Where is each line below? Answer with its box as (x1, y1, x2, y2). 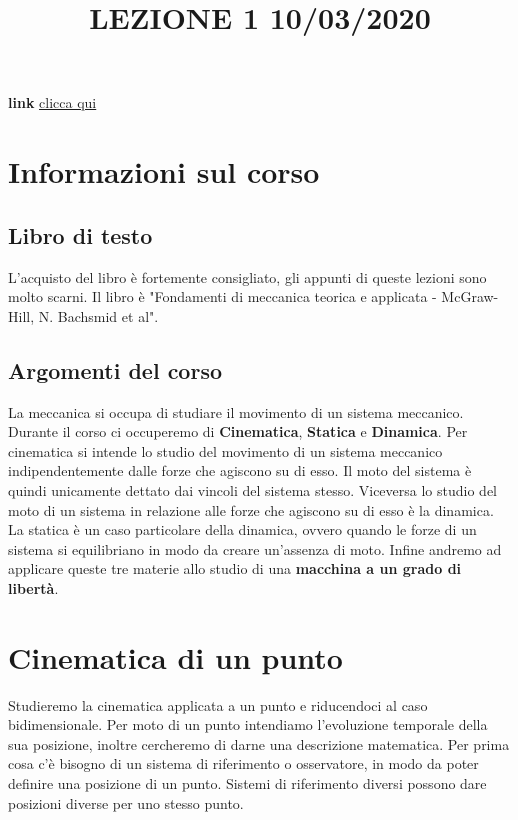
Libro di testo (8, 219, 153, 250)
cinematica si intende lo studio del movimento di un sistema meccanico (8, 440, 443, 461)
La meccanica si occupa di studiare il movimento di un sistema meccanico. (8, 401, 464, 422)
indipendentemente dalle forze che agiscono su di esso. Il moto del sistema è (8, 460, 472, 481)
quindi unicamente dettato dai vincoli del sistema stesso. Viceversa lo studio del (8, 479, 497, 500)
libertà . (8, 577, 59, 598)
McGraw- (441, 286, 499, 307)
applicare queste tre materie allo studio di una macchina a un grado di (8, 558, 462, 579)
